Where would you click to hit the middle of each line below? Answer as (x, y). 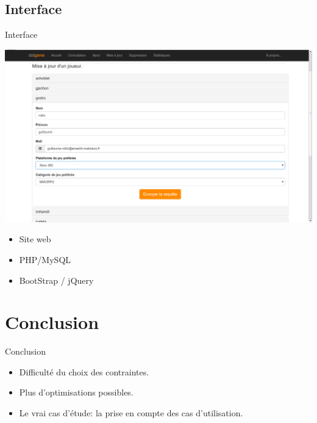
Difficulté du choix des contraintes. (84, 371)
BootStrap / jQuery (56, 280)
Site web (35, 239)
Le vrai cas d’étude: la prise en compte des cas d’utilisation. (131, 413)
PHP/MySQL (45, 259)
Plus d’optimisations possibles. (76, 392)
